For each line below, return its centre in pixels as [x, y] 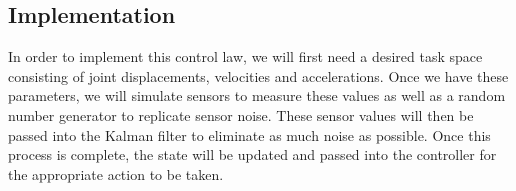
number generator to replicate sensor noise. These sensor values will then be [241, 114]
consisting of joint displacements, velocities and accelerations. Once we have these [258, 75]
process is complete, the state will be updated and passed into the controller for [252, 154]
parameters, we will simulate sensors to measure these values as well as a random [257, 95]
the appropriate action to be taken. [116, 173]
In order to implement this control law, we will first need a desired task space [245, 56]
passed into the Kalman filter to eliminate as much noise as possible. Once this [249, 134]
